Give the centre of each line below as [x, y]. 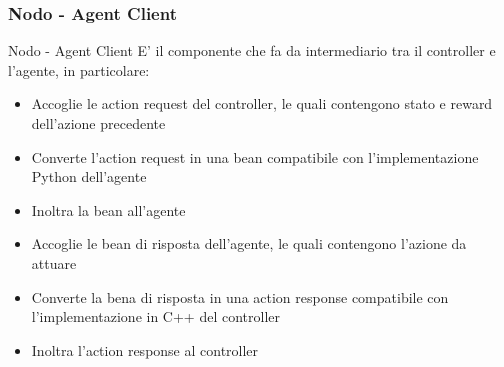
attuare [54, 262]
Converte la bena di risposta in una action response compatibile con [240, 296]
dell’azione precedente [98, 123]
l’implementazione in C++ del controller [155, 316]
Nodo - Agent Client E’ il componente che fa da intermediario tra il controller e [252, 50]
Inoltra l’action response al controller [145, 349]
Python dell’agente [89, 176]
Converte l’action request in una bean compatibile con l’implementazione [255, 156]
